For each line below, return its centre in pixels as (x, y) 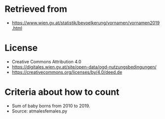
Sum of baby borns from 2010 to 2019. (51, 106)
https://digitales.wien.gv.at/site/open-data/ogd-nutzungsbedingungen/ (84, 67)
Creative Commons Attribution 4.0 (46, 61)
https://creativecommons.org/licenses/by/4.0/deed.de (67, 72)
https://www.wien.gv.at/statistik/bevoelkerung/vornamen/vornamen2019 (86, 23)
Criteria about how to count (62, 92)
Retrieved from (36, 9)
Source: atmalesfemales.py (40, 111)
